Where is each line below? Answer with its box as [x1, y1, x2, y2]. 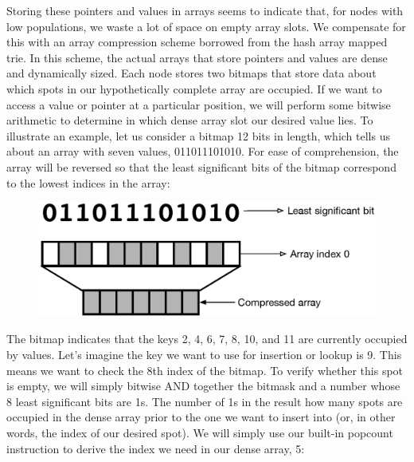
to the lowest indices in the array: [6, 174, 170, 191]
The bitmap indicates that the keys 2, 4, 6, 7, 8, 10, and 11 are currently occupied [6, 330, 408, 347]
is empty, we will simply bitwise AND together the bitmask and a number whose [6, 377, 400, 394]
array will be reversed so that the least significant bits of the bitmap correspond [6, 158, 396, 175]
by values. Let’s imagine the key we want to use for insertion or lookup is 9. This [6, 346, 402, 362]
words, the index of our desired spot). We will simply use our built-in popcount [6, 424, 393, 440]
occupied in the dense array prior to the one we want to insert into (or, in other [6, 409, 396, 425]
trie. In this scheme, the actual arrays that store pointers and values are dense [6, 49, 388, 65]
